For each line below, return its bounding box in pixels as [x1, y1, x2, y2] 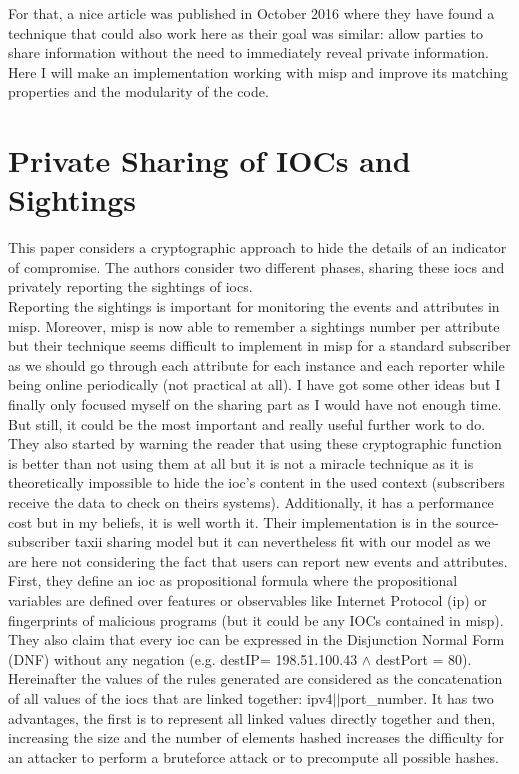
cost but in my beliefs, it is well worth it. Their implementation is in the [8, 511, 452, 532]
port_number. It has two [340, 687, 494, 708]
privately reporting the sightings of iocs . [8, 276, 253, 297]
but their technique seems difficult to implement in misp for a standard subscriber [8, 335, 511, 356]
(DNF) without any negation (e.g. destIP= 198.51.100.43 [8, 648, 358, 669]
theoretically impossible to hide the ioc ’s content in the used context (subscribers [8, 472, 505, 493]
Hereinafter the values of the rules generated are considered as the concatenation [8, 668, 503, 689]
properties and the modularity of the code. [8, 81, 269, 102]
